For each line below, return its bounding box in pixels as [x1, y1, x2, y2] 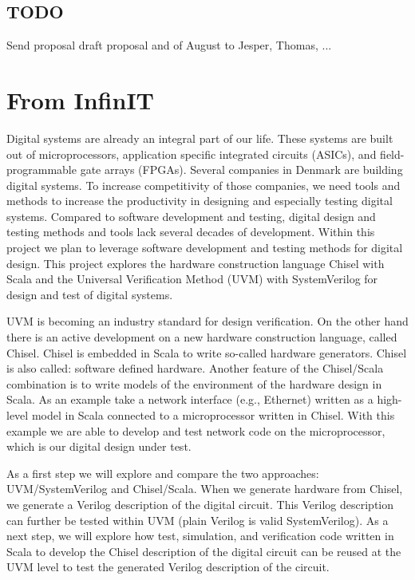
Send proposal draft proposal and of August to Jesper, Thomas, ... [6, 37, 332, 53]
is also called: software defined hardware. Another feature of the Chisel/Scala [6, 360, 384, 377]
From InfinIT [6, 83, 154, 116]
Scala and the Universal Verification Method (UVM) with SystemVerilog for [6, 270, 378, 287]
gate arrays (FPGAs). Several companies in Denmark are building [80, 161, 403, 178]
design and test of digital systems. [6, 286, 173, 302]
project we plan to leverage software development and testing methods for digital [6, 239, 403, 256]
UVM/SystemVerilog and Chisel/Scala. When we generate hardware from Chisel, [6, 480, 403, 497]
